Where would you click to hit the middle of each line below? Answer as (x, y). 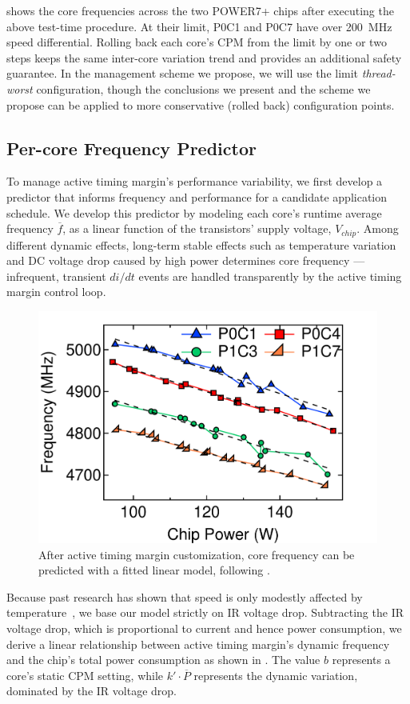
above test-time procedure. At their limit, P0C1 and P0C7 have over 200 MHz (199, 26)
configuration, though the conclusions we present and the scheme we (203, 88)
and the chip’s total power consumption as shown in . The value (163, 660)
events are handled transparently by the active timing (270, 276)
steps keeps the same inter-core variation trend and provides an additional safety (204, 57)
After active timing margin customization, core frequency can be (197, 554)
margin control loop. (56, 292)
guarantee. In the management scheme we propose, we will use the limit (183, 73)
